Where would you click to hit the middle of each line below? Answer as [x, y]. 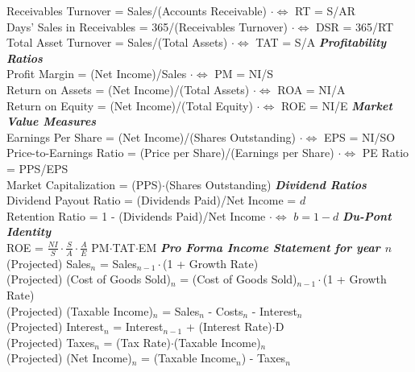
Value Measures [52, 121]
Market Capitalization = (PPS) [84, 184]
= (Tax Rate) [137, 342]
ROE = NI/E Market [336, 105]
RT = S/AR [326, 10]
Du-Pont [367, 215]
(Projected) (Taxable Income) [80, 310]
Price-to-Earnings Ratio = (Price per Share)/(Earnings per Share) [170, 153]
